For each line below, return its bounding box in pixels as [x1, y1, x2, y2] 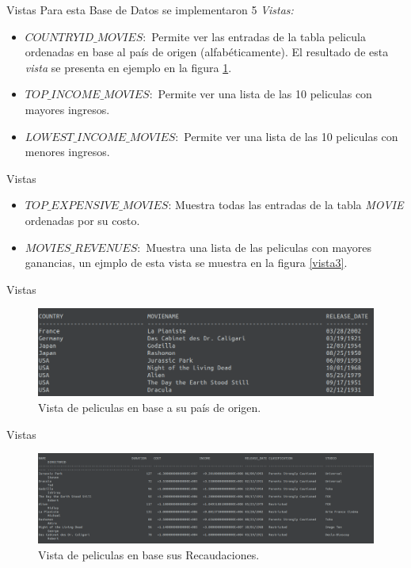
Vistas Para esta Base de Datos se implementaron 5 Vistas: [6, 2, 294, 17]
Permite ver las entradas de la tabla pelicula [151, 28, 366, 44]
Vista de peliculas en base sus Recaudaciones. [38, 547, 260, 563]
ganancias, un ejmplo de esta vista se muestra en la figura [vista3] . [25, 254, 348, 271]
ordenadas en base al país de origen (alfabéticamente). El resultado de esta [25, 44, 389, 60]
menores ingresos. [25, 143, 110, 160]
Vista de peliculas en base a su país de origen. [38, 398, 261, 415]
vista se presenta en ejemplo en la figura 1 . [25, 59, 232, 75]
